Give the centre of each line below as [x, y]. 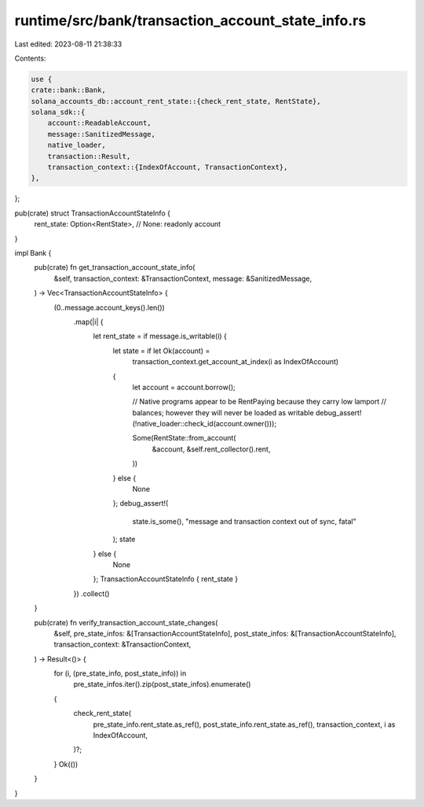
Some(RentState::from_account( [184, 438]
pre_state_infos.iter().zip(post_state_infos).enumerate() [162, 684]
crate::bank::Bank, [68, 90]
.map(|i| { [88, 322]
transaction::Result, [89, 156]
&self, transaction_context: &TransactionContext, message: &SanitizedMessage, [183, 278]
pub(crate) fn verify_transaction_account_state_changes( [126, 622]
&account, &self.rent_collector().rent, [211, 449]
